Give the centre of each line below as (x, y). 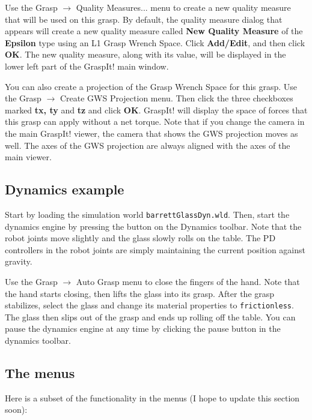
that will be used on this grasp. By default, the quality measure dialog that (144, 19)
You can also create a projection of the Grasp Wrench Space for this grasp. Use (151, 86)
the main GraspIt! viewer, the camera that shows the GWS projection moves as (151, 133)
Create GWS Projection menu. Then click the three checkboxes (176, 98)
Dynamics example (65, 189)
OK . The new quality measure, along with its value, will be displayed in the (145, 54)
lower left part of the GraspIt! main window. (87, 66)
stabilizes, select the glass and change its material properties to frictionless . (149, 305)
